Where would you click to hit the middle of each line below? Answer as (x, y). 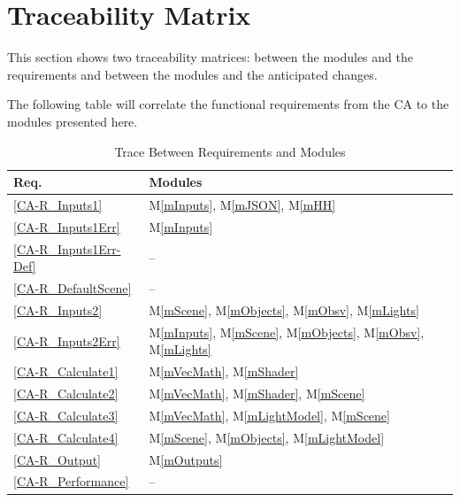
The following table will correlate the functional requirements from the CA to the (228, 104)
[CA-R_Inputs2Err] (67, 340)
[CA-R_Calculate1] (66, 371)
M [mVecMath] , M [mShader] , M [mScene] (257, 394)
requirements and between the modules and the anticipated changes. (192, 74)
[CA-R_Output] (57, 459)
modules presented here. (73, 121)
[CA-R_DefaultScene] (73, 288)
